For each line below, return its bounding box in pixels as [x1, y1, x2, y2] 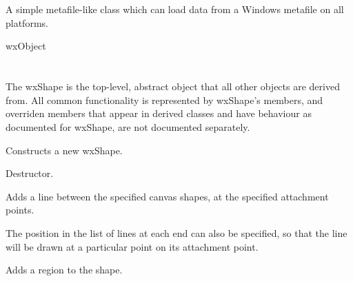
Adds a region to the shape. [6, 262, 123, 277]
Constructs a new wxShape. [6, 143, 123, 157]
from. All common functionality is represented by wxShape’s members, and [6, 92, 323, 107]
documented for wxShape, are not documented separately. [6, 119, 250, 134]
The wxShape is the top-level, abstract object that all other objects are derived [6, 79, 340, 94]
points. [6, 202, 34, 217]
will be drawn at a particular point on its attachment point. [6, 239, 259, 253]
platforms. [6, 15, 48, 30]
